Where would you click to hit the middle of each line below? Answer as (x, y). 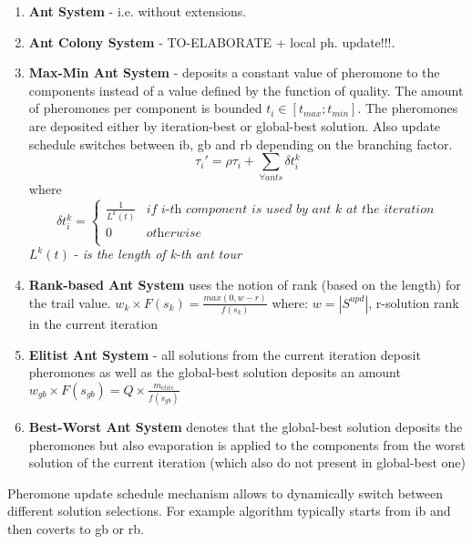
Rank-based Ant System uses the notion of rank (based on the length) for (245, 284)
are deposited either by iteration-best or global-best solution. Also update (235, 125)
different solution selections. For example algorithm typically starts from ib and (229, 511)
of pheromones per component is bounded (145, 108)
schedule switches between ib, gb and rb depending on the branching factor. (241, 144)
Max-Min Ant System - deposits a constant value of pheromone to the (234, 72)
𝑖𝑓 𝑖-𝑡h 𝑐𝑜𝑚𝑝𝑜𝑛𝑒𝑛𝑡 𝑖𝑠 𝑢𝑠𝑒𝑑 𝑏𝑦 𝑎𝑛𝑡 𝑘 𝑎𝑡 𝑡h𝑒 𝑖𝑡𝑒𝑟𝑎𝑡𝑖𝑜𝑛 (290, 209)
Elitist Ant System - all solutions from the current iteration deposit (225, 354)
